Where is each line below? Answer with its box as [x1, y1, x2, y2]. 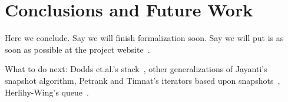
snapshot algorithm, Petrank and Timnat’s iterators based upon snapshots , [5, 74, 280, 86]
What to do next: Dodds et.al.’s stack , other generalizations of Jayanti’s [5, 63, 267, 75]
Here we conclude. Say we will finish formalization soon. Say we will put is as [5, 32, 284, 44]
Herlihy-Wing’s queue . [5, 86, 89, 98]
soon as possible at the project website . [5, 43, 150, 55]
